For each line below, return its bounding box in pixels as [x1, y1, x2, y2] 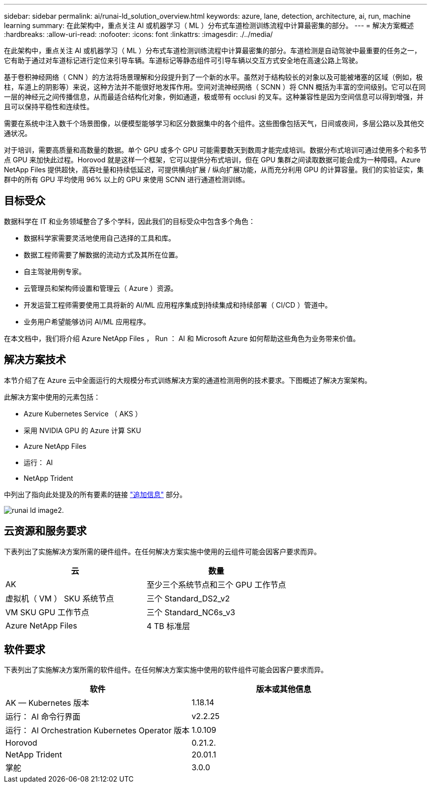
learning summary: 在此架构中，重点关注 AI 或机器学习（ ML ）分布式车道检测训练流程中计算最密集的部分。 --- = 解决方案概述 [4, 21, 414, 30]
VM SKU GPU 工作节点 [5, 607, 89, 617]
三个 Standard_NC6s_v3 [147, 607, 235, 617]
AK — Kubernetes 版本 [5, 698, 89, 708]
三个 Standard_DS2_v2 [147, 593, 230, 603]
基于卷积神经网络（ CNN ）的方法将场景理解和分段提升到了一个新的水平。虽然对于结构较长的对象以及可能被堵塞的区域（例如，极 [4, 73, 423, 81]
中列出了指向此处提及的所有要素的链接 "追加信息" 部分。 [4, 490, 186, 499]
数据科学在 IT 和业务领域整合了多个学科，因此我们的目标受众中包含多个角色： [4, 217, 255, 225]
